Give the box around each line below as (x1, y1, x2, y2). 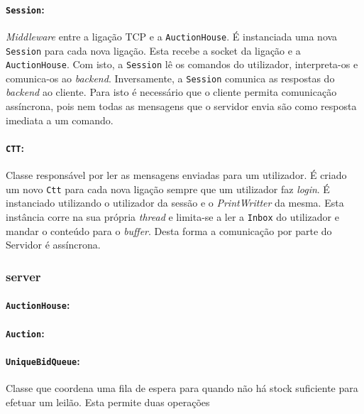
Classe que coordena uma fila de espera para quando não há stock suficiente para (6, 381, 358, 396)
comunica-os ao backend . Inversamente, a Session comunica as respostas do (6, 70, 335, 85)
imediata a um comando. (6, 112, 114, 127)
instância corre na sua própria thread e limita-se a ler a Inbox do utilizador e (6, 209, 339, 224)
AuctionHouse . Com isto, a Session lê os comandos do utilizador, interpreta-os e (6, 57, 358, 72)
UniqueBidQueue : (6, 353, 80, 368)
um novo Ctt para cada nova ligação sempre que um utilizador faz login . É (6, 181, 330, 196)
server (6, 267, 41, 285)
